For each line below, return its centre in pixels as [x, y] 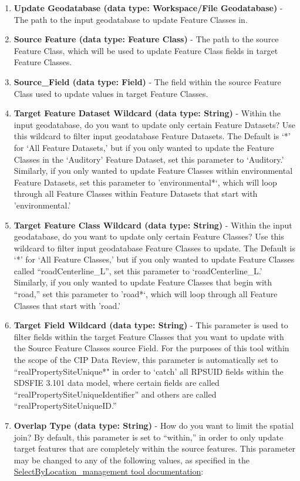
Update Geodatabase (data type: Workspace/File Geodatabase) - [148, 8]
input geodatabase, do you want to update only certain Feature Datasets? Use [154, 124]
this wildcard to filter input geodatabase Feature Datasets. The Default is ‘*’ [152, 136]
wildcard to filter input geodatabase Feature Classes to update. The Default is [155, 248]
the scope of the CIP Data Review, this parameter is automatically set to [146, 360]
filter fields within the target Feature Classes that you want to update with [149, 336]
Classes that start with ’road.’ [67, 305]
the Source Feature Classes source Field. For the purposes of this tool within [151, 348]
